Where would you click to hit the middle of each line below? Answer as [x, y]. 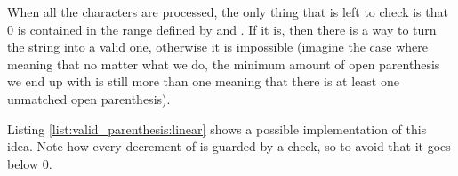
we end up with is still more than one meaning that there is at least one [203, 81]
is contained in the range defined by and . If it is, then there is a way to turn [227, 29]
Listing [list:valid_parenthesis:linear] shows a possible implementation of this [217, 128]
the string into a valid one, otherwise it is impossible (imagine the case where [218, 47]
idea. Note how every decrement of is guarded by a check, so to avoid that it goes [229, 146]
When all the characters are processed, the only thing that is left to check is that [228, 12]
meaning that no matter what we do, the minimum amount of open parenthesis [224, 64]
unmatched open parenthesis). [89, 98]
